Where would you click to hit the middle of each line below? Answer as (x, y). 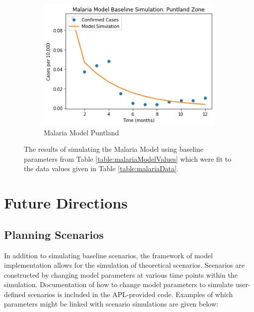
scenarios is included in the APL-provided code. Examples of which (130, 294)
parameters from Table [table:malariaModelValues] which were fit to (128, 158)
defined (15, 294)
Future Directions (66, 203)
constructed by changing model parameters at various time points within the (121, 274)
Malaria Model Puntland (82, 132)
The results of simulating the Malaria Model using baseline (114, 149)
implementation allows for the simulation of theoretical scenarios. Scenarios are (124, 265)
